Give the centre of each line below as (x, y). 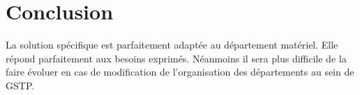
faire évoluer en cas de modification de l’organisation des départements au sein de (180, 72)
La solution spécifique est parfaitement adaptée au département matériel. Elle (172, 45)
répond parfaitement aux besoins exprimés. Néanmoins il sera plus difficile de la (176, 58)
